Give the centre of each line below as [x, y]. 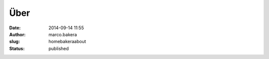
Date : [15, 28]
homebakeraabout [67, 42]
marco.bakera [63, 34]
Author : [17, 34]
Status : [17, 48]
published [59, 48]
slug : [14, 42]
